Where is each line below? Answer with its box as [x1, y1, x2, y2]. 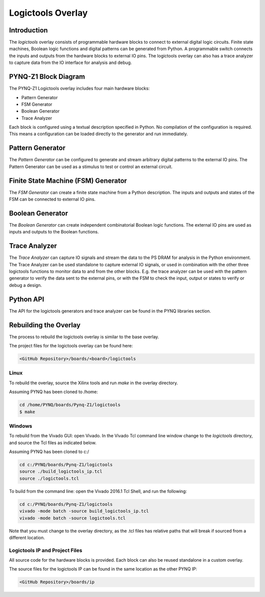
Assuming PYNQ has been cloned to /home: [9, 389, 98, 395]
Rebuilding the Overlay [9, 321, 81, 329]
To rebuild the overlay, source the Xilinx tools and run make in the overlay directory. [9, 380, 179, 386]
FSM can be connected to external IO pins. [9, 197, 96, 202]
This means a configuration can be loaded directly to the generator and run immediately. [9, 131, 188, 137]
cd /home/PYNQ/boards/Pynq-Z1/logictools [19, 402, 121, 408]
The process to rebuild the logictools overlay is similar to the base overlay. [9, 334, 159, 340]
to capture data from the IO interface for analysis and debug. [9, 59, 132, 66]
